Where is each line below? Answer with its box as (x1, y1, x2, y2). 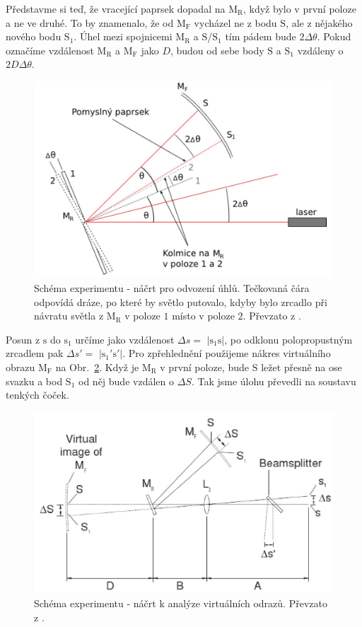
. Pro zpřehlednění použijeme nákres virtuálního (122, 346, 331, 361)
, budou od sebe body (170, 42, 264, 57)
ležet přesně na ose (261, 359, 342, 374)
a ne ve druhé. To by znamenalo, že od (6, 15, 174, 30)
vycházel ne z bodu (194, 15, 277, 30)
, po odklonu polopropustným (224, 332, 353, 346)
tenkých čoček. (6, 387, 69, 402)
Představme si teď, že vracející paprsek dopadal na (6, 1, 226, 16)
